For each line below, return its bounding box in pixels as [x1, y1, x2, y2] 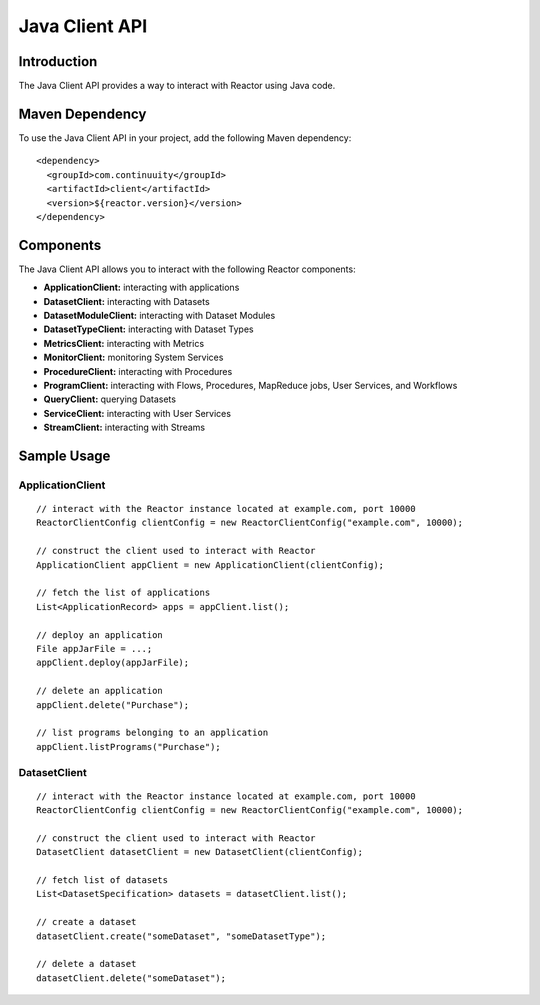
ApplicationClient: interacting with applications [43, 281, 240, 294]
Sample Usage [18, 447, 111, 464]
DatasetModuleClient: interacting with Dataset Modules [43, 310, 276, 321]
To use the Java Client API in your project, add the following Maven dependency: [18, 131, 352, 144]
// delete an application [36, 685, 164, 697]
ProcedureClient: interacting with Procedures [43, 365, 233, 377]
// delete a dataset [36, 958, 137, 970]
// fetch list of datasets [36, 875, 169, 886]
